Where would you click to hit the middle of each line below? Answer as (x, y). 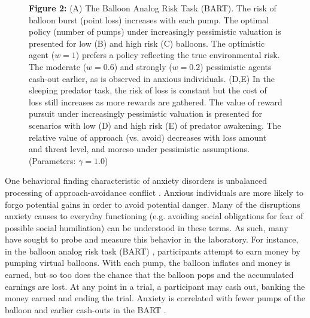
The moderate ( (58, 66)
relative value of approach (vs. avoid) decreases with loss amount (148, 137)
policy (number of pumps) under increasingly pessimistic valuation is (155, 31)
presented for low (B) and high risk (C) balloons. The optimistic (147, 43)
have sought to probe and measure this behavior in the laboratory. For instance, (152, 239)
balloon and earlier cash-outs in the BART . (86, 309)
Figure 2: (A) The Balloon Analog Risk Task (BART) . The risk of (153, 8)
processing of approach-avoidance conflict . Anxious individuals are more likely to (154, 192)
